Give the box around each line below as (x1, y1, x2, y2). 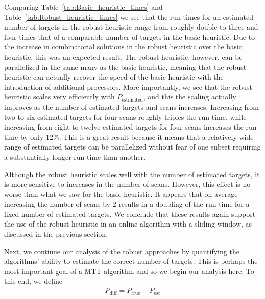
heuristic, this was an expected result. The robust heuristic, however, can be (4, 51, 243, 62)
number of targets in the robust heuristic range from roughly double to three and (4, 21, 258, 32)
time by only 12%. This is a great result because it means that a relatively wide (4, 131, 254, 142)
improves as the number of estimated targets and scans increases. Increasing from (4, 101, 259, 112)
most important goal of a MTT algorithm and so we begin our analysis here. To (4, 265, 254, 276)
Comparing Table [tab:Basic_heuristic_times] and (4, 2, 163, 12)
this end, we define (4, 276, 63, 286)
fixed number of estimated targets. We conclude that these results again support (4, 208, 256, 219)
